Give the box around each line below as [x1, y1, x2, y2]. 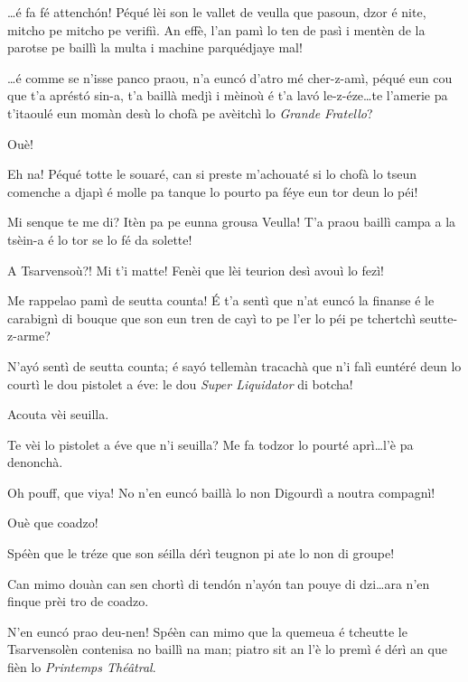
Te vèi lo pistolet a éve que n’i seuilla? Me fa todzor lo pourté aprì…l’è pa [7, 434, 414, 453]
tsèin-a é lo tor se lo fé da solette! [7, 229, 192, 248]
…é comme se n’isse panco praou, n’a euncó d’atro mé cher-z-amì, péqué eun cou [7, 68, 453, 87]
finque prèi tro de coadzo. [7, 592, 149, 611]
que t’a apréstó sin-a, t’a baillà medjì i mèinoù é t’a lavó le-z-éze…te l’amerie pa [7, 86, 448, 105]
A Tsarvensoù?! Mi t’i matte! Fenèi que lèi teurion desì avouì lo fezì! [7, 260, 384, 279]
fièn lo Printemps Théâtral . [7, 658, 156, 677]
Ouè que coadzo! [7, 513, 98, 532]
